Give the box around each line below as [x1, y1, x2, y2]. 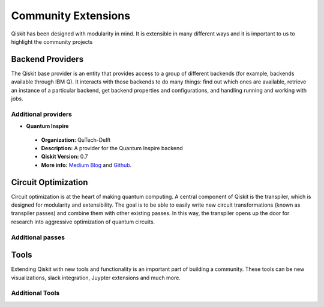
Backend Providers [11, 54, 84, 64]
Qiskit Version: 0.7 [41, 153, 88, 160]
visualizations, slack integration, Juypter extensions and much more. [11, 274, 181, 281]
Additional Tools [11, 289, 60, 297]
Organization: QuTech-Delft [41, 136, 111, 144]
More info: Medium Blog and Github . [41, 161, 132, 168]
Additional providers [11, 110, 72, 118]
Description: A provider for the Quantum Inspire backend [41, 144, 183, 151]
